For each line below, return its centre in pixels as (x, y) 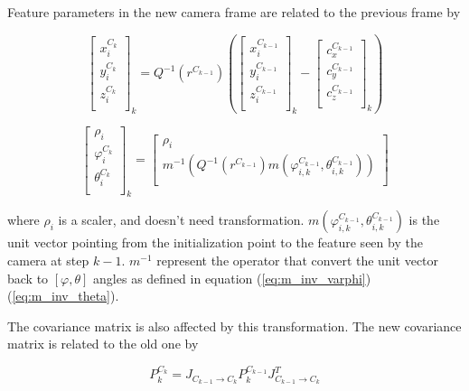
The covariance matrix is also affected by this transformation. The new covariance (234, 326)
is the (424, 220)
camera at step (48, 260)
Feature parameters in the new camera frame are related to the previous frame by (234, 12)
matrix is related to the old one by (103, 344)
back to (28, 278)
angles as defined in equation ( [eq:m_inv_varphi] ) (232, 278)
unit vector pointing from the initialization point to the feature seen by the (215, 242)
